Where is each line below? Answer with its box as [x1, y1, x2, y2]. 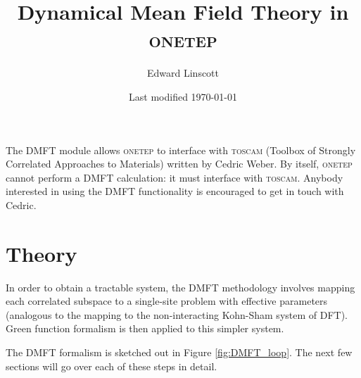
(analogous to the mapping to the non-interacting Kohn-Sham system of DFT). [6, 307, 348, 322]
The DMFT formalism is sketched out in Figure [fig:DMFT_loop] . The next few [6, 344, 353, 359]
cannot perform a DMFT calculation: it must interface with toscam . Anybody [6, 170, 343, 184]
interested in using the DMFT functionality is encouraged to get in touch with [6, 184, 344, 199]
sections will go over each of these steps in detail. [6, 358, 217, 373]
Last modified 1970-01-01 [129, 89, 237, 103]
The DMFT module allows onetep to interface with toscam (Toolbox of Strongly [6, 142, 356, 157]
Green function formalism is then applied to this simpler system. [6, 321, 284, 336]
